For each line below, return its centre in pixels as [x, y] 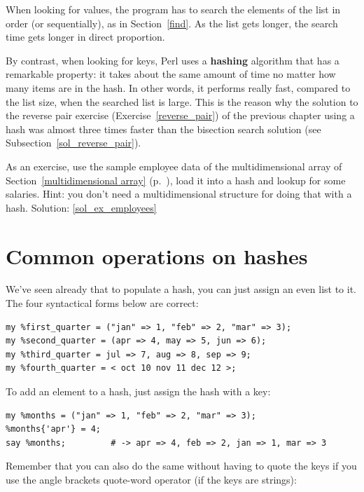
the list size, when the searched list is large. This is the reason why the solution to [182, 101]
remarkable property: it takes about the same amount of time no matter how [171, 74]
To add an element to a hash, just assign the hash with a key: [138, 391]
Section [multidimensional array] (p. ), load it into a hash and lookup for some [176, 180]
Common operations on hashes [157, 255]
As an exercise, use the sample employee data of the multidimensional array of [174, 166]
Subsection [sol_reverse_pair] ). [73, 143]
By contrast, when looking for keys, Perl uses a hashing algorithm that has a [173, 60]
